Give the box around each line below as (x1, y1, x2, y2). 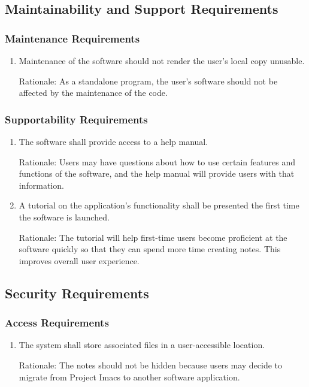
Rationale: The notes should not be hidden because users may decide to (19, 358, 283, 371)
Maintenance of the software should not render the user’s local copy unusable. (19, 55, 305, 66)
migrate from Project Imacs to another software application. (19, 370, 240, 383)
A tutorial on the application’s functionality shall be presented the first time (19, 199, 299, 211)
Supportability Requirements (5, 111, 148, 126)
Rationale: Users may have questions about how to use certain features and (19, 155, 295, 168)
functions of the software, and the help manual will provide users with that (19, 167, 295, 180)
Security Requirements (5, 283, 149, 302)
